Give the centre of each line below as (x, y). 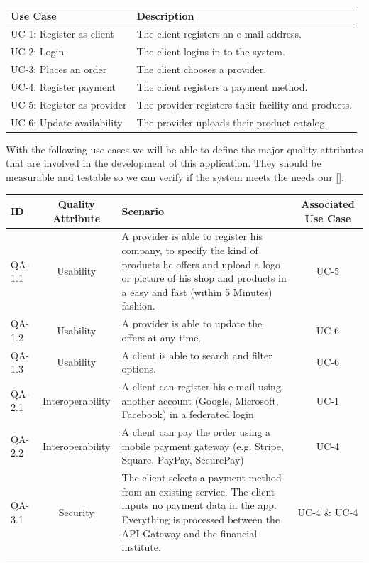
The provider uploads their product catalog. (232, 122)
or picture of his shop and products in (204, 278)
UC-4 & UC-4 (328, 512)
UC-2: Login (38, 51)
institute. (141, 547)
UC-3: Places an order (59, 69)
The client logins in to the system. (211, 51)
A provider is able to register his (192, 236)
